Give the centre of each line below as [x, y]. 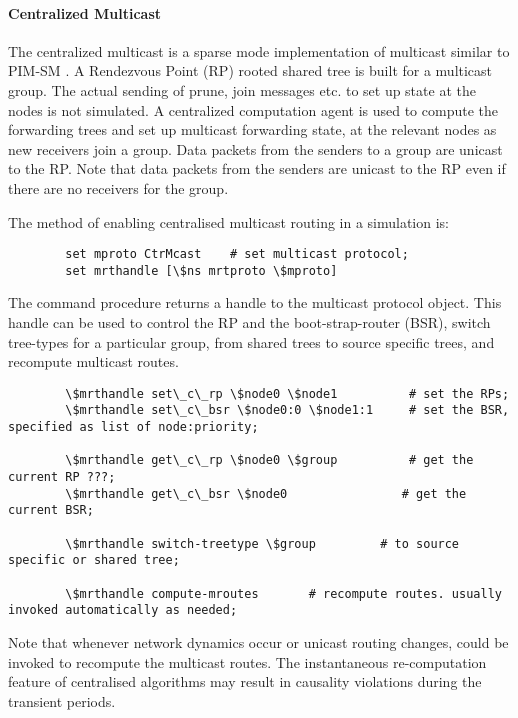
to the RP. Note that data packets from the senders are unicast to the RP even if [257, 168]
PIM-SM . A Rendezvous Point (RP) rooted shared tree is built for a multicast [250, 70]
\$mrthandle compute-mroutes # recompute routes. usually [283, 593]
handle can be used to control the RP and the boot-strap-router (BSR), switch [249, 322]
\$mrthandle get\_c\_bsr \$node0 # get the [266, 493]
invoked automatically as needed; [123, 610]
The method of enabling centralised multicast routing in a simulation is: [229, 221]
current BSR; [51, 510]
